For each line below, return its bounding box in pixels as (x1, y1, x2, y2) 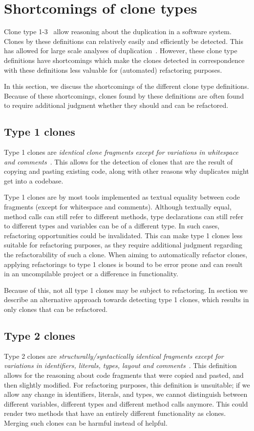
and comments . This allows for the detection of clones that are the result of (4, 156, 233, 166)
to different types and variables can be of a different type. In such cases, (4, 221, 220, 231)
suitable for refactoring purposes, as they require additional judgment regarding (4, 240, 242, 250)
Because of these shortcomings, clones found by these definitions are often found (4, 90, 244, 101)
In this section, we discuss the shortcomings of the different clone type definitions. (4, 81, 249, 91)
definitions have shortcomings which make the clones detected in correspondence (4, 55, 245, 65)
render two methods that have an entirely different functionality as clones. (4, 408, 226, 418)
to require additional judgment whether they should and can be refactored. (4, 100, 229, 110)
